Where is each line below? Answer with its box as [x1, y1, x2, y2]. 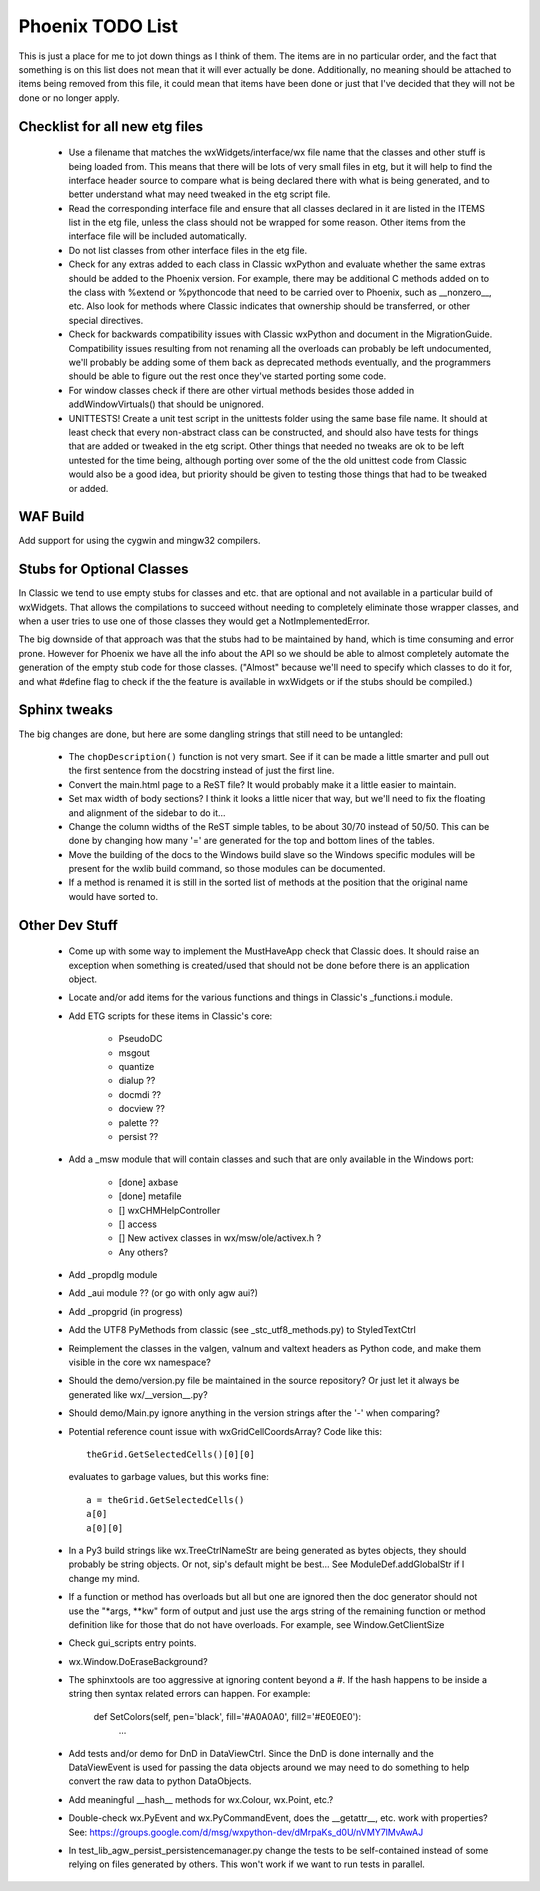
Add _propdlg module [68, 1269, 158, 1281]
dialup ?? [118, 1075, 156, 1087]
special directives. [68, 314, 144, 326]
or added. [68, 482, 109, 494]
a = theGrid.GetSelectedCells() [86, 1494, 245, 1505]
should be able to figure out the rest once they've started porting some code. [68, 370, 387, 382]
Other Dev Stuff [18, 916, 119, 934]
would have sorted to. [68, 890, 159, 902]
